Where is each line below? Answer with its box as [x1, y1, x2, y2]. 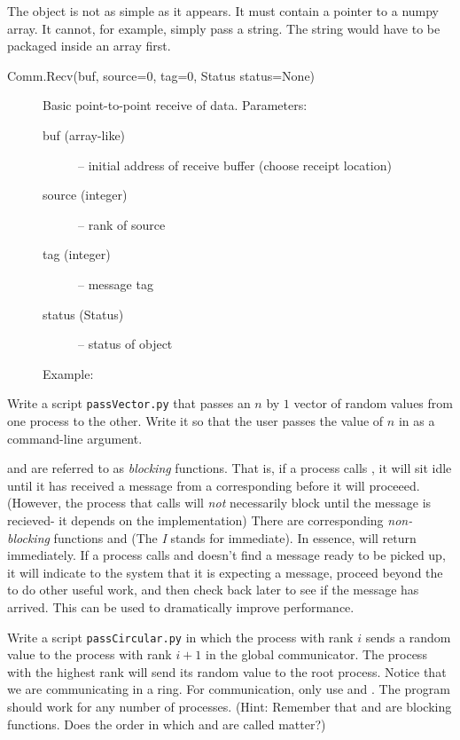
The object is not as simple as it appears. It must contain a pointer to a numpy [7, 2, 440, 20]
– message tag [78, 274, 153, 293]
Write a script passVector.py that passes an [7, 394, 251, 413]
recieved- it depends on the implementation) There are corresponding [7, 510, 384, 529]
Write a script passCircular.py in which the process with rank [7, 627, 354, 646]
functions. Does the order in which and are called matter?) [7, 714, 326, 733]
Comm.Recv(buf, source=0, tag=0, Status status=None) [7, 66, 316, 84]
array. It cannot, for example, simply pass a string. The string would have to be [7, 19, 441, 37]
